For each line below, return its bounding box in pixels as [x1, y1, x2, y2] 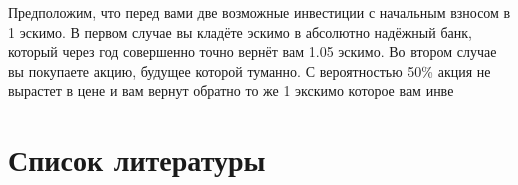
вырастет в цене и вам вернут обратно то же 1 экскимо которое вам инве [8, 80, 454, 101]
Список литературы [8, 139, 266, 180]
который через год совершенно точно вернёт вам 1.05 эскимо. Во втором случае [8, 41, 497, 62]
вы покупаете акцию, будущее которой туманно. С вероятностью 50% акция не [8, 60, 491, 81]
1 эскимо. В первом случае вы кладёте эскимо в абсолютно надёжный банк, [8, 21, 472, 42]
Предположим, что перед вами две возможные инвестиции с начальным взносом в [8, 2, 511, 22]
